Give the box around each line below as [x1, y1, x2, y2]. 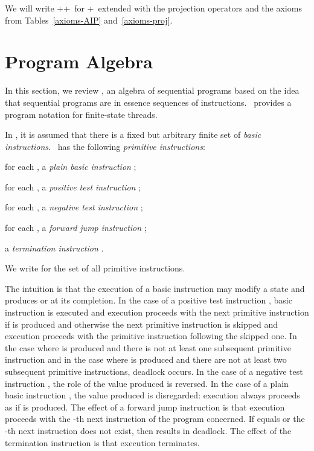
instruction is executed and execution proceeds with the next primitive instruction [5, 306, 309, 319]
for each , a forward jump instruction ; [5, 221, 147, 234]
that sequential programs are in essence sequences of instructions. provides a [5, 96, 292, 108]
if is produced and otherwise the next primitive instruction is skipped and [5, 317, 278, 330]
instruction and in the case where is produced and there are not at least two [5, 353, 287, 366]
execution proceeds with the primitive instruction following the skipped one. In [5, 329, 297, 342]
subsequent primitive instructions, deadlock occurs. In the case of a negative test [5, 365, 303, 377]
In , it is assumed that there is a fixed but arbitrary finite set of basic [5, 128, 261, 141]
